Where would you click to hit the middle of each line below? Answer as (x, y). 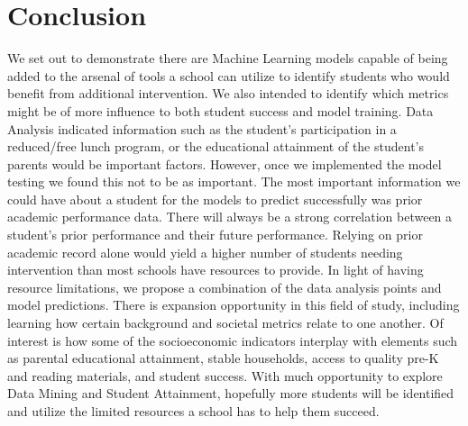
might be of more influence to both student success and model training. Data (220, 110)
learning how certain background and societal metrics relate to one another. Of (225, 323)
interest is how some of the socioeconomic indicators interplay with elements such (233, 340)
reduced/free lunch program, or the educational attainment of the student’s (216, 146)
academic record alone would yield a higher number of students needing (205, 252)
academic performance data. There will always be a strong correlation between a (230, 217)
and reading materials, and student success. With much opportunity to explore (225, 375)
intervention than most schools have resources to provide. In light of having (216, 270)
